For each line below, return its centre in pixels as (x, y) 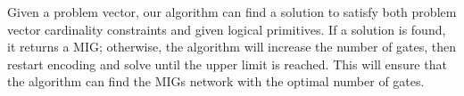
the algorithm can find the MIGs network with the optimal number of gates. (216, 81)
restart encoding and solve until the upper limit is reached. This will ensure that (227, 64)
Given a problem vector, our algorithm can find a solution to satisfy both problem (232, 12)
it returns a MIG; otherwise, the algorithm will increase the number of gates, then (232, 47)
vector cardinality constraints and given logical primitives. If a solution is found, (227, 29)
